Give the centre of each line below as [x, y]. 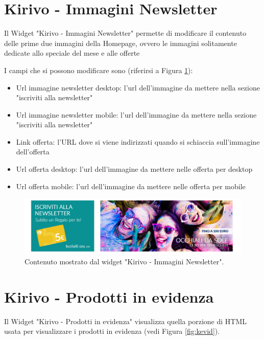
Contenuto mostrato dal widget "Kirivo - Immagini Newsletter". [124, 262]
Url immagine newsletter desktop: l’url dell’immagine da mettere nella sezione [138, 87]
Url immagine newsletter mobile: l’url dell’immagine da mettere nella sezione [136, 114]
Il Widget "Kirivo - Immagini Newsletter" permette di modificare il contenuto [125, 33]
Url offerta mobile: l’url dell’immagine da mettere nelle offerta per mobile [131, 186]
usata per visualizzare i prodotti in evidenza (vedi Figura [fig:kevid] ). [112, 331]
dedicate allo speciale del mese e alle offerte [72, 53]
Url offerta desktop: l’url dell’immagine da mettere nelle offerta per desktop [134, 169]
